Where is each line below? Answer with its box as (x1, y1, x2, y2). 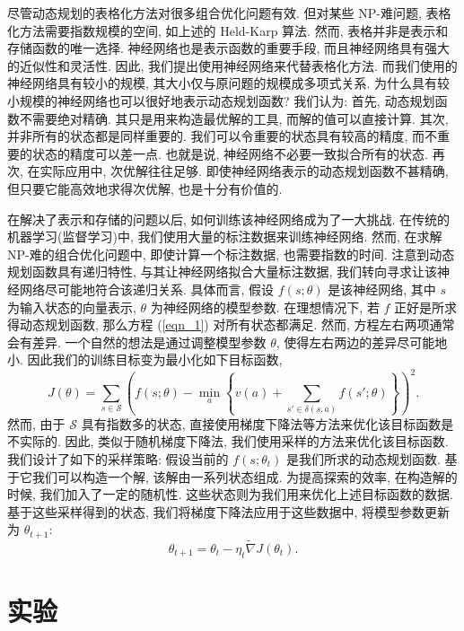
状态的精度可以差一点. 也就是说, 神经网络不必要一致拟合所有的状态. (31, 144, 428, 162)
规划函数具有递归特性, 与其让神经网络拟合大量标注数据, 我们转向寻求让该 (7, 262, 438, 281)
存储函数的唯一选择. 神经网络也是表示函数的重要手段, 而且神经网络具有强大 (7, 39, 451, 57)
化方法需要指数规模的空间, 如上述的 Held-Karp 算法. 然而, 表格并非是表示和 (7, 21, 449, 39)
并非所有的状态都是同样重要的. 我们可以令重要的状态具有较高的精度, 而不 (7, 127, 438, 145)
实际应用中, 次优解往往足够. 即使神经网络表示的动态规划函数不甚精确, (39, 162, 449, 180)
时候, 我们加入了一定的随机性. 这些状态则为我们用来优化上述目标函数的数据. (7, 485, 453, 504)
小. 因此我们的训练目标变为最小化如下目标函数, (7, 350, 283, 369)
